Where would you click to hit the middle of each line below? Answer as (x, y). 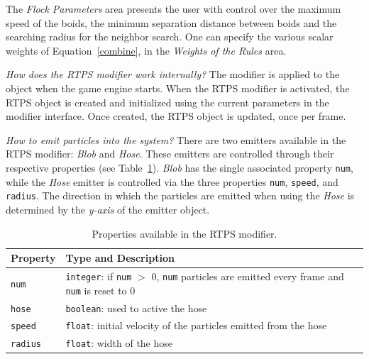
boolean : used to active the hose (136, 308)
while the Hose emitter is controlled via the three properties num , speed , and (172, 181)
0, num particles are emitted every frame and (248, 276)
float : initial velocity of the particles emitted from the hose (196, 325)
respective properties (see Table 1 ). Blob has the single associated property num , (180, 167)
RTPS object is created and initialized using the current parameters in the (167, 102)
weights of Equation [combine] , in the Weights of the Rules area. (146, 50)
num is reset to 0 (100, 290)
